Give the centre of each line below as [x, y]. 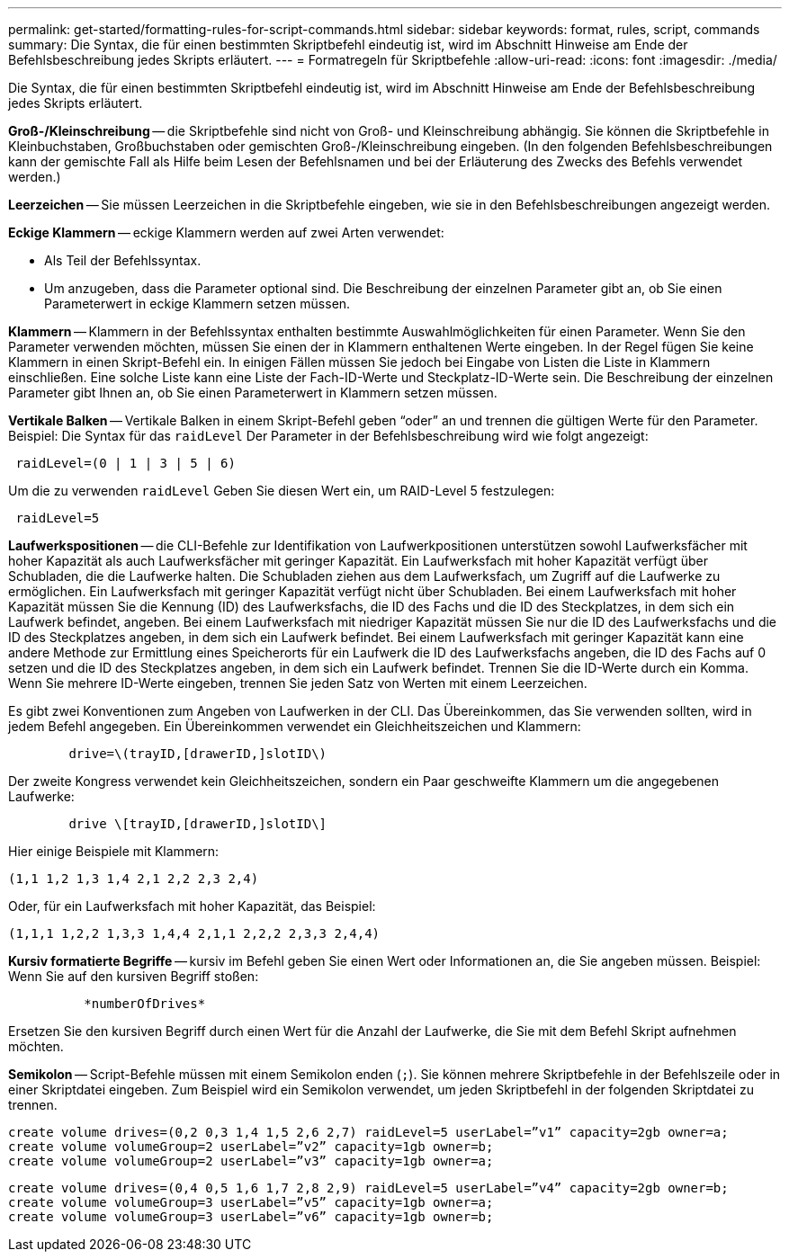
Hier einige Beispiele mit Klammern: [114, 851]
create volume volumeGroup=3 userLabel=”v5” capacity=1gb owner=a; [251, 1202]
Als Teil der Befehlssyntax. [123, 260]
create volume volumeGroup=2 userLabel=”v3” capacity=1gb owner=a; [251, 1161]
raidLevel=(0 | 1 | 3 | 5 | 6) [126, 463]
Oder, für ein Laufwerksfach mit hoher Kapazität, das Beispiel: [192, 906]
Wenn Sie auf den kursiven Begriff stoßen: [134, 976]
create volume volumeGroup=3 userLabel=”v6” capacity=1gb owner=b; [251, 1217]
